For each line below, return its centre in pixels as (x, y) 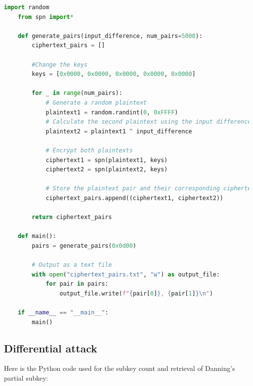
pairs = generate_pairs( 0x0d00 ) (84, 246)
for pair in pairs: (77, 284)
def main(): (37, 236)
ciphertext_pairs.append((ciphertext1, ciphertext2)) (135, 198)
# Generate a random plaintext (96, 102)
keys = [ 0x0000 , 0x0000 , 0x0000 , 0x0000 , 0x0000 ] (114, 74)
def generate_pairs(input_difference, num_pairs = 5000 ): (110, 36)
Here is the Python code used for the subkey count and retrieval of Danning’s (119, 368)
